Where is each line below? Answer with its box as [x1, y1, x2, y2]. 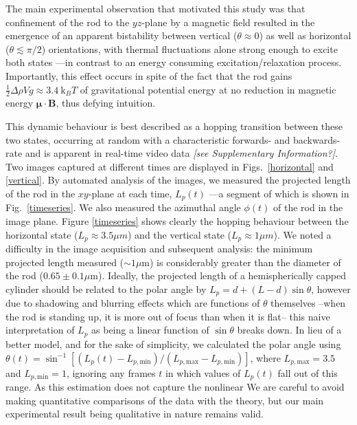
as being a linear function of [91, 323, 209, 337]
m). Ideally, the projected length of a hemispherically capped [90, 268, 347, 283]
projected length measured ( [5, 254, 124, 269]
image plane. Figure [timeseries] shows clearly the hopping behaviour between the [5, 214, 349, 228]
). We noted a [273, 227, 332, 241]
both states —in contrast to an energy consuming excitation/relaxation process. [5, 55, 342, 69]
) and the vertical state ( [128, 227, 232, 241]
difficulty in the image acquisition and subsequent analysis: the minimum [5, 241, 313, 256]
